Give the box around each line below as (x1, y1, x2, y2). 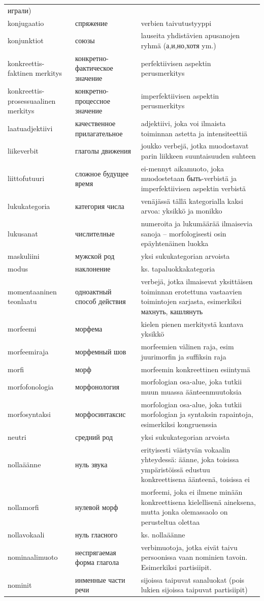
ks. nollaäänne (141, 529, 185, 539)
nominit (8, 579, 32, 590)
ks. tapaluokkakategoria (141, 263, 215, 274)
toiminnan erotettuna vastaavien (141, 286, 242, 296)
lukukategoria (8, 200, 50, 211)
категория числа (75, 200, 124, 211)
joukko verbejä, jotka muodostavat (141, 140, 249, 151)
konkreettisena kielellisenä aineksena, (141, 496, 256, 507)
